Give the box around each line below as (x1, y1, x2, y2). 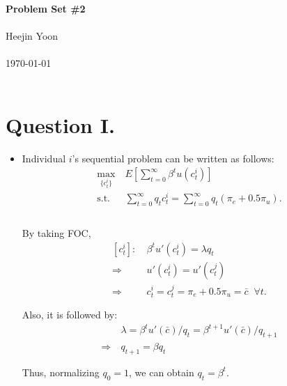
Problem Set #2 (6, 1, 86, 15)
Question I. (6, 110, 115, 139)
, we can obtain (129, 364, 194, 379)
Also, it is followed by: (22, 307, 118, 322)
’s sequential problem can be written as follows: (72, 150, 274, 165)
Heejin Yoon (6, 29, 59, 43)
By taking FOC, (22, 226, 91, 240)
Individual (22, 150, 66, 165)
